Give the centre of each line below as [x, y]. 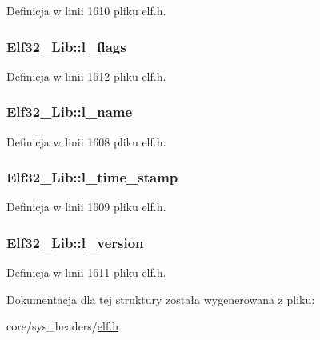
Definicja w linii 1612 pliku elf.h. [86, 76]
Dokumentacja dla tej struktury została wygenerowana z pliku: [161, 299]
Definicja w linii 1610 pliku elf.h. [86, 10]
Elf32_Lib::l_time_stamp [92, 177]
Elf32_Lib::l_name [70, 112]
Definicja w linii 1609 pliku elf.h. [86, 207]
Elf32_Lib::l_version [75, 242]
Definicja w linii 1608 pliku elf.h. [86, 141]
